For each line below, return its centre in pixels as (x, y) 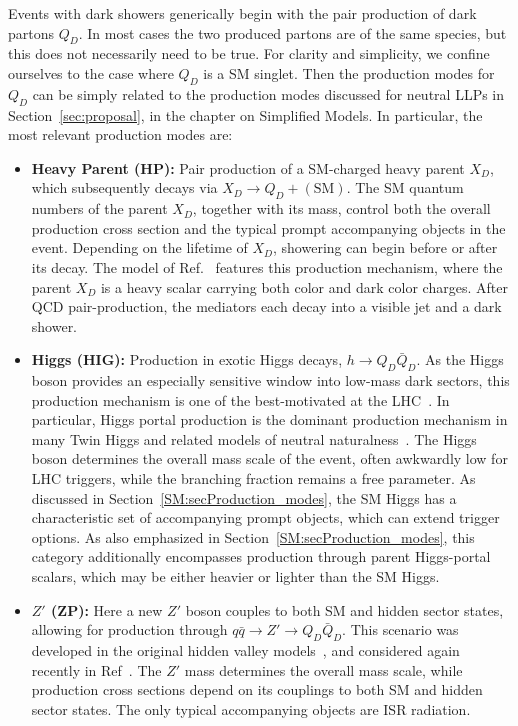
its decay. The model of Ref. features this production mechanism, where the (267, 266)
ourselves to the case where (91, 72)
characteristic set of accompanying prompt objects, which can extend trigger (265, 517)
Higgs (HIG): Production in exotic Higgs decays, (187, 359)
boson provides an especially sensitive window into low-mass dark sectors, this (270, 380)
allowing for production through (129, 629)
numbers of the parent (99, 208)
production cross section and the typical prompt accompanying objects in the (268, 227)
